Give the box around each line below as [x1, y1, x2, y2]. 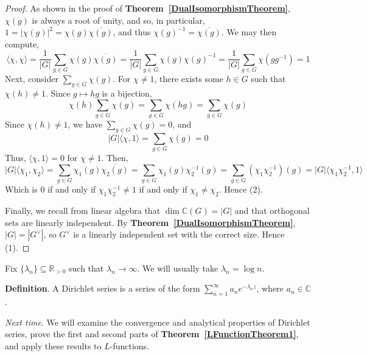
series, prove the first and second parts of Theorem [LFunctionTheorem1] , [5, 327, 299, 340]
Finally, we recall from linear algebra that [5, 204, 161, 216]
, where [256, 282, 284, 295]
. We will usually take [137, 261, 218, 274]
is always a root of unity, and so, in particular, [32, 13, 205, 26]
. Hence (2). [218, 183, 263, 196]
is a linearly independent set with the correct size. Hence [73, 228, 285, 241]
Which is [5, 183, 38, 196]
